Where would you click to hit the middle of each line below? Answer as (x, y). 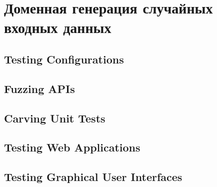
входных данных (58, 27)
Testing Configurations (64, 59)
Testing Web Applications (72, 147)
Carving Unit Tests (55, 118)
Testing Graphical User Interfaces (93, 177)
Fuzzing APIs (39, 88)
